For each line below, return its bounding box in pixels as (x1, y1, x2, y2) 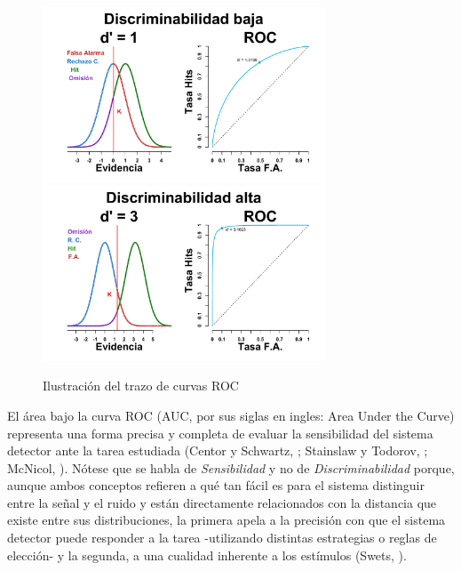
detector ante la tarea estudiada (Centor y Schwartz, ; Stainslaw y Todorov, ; (7, 441, 428, 460)
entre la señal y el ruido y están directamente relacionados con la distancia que (7, 493, 437, 511)
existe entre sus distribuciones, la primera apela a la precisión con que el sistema (7, 511, 446, 529)
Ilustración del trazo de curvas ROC (43, 376, 239, 395)
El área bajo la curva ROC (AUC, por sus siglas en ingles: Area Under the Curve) (7, 406, 455, 424)
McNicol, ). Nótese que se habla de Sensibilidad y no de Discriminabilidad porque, (7, 458, 455, 477)
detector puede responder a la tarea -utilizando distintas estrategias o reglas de (7, 528, 437, 547)
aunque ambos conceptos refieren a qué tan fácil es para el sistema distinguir (7, 476, 425, 495)
